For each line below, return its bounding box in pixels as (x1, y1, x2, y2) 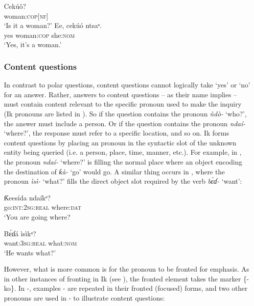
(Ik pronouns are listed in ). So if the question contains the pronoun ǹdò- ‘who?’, (4, 108, 247, 118)
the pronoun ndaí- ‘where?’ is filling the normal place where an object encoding (4, 156, 242, 167)
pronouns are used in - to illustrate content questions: (4, 293, 165, 303)
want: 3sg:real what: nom (4, 238, 77, 248)
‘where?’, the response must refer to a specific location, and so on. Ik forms (4, 128, 229, 138)
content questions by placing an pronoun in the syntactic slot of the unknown (4, 137, 236, 147)
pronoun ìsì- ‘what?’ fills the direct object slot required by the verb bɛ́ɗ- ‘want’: (4, 176, 242, 186)
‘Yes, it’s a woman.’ (4, 39, 62, 50)
